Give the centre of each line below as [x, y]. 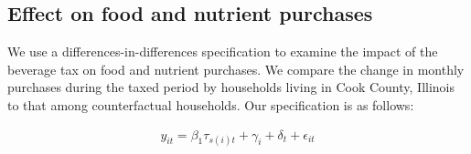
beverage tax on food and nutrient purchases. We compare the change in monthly [236, 69]
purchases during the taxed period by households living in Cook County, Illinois [231, 87]
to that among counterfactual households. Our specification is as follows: [211, 104]
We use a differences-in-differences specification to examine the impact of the [223, 51]
